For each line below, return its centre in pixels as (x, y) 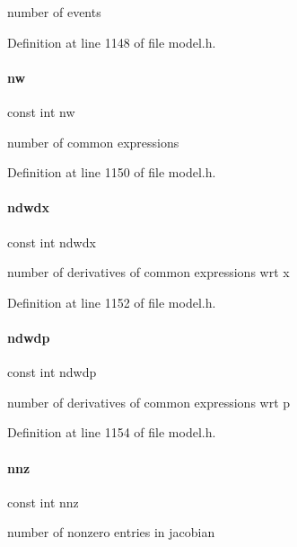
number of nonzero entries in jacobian (111, 532)
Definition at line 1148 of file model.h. (112, 42)
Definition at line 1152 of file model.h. (112, 302)
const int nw (41, 111)
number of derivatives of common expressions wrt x (148, 272)
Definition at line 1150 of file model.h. (112, 172)
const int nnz (43, 502)
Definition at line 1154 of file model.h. (112, 432)
